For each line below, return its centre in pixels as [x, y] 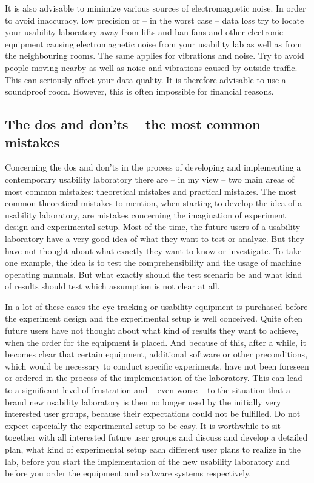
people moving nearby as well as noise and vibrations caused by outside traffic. [151, 67]
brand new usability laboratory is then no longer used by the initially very [143, 401]
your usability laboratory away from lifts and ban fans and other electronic [144, 32]
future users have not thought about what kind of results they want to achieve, [152, 330]
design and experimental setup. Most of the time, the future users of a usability [153, 227]
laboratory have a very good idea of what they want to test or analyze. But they [155, 238]
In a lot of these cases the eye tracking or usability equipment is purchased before [156, 306]
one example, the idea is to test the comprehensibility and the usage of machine [153, 262]
